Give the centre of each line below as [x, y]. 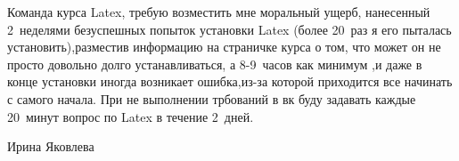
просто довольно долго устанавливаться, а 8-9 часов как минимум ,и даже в [215, 64]
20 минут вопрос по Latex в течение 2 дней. [131, 116]
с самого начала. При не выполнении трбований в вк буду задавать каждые [212, 98]
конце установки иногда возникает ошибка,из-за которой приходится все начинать [230, 81]
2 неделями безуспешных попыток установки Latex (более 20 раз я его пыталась [229, 29]
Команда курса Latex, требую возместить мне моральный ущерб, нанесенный [219, 12]
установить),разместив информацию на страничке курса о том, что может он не [224, 47]
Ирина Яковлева [51, 146]
